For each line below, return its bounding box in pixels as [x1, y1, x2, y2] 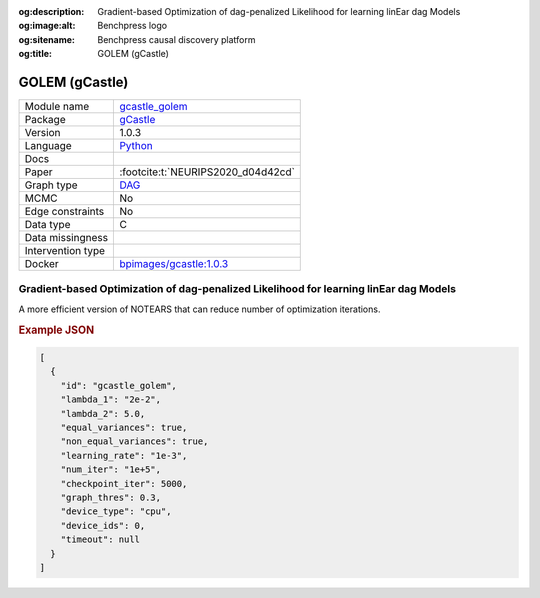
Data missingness [24, 231, 109, 245]
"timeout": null [60, 534, 140, 545]
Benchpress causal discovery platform [97, 33, 256, 45]
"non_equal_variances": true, [60, 436, 209, 447]
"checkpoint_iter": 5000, [60, 478, 188, 489]
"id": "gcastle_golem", [60, 380, 177, 391]
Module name [24, 100, 90, 114]
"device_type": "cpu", [60, 506, 172, 517]
